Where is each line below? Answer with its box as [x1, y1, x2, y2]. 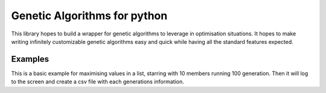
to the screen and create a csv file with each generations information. [11, 78, 184, 85]
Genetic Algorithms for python [11, 9, 168, 22]
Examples [11, 54, 50, 64]
